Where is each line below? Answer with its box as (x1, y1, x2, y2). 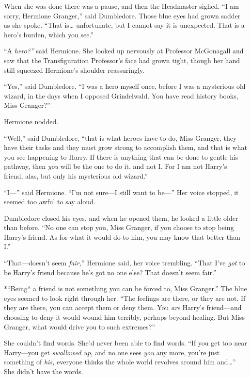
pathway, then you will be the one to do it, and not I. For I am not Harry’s (4, 161, 227, 171)
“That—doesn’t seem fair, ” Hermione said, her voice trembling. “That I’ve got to (4, 258, 245, 268)
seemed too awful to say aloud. (4, 197, 95, 207)
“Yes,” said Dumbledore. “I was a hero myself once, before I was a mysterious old (4, 81, 246, 91)
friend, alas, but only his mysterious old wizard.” (4, 170, 148, 181)
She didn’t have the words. (4, 366, 83, 376)
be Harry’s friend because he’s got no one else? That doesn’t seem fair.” (4, 267, 217, 277)
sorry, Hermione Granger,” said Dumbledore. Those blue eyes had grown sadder (4, 10, 241, 20)
